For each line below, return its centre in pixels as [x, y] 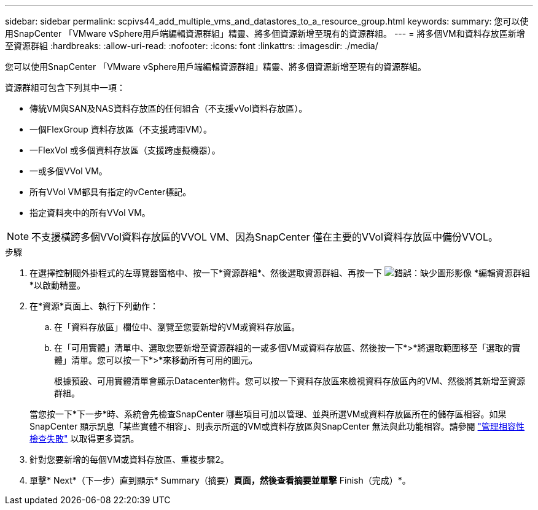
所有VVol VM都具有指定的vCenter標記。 [111, 192]
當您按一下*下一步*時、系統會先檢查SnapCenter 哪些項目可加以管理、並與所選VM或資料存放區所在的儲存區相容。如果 [268, 414]
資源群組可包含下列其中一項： [65, 87]
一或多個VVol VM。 [68, 171]
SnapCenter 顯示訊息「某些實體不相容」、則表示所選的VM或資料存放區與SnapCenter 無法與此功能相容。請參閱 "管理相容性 [277, 426]
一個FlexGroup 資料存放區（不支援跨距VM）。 [121, 129]
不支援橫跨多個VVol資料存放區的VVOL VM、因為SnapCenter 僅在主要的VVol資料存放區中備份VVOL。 [265, 237]
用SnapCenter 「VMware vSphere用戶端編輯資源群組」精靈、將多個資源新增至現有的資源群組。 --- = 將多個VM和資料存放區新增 [265, 33]
